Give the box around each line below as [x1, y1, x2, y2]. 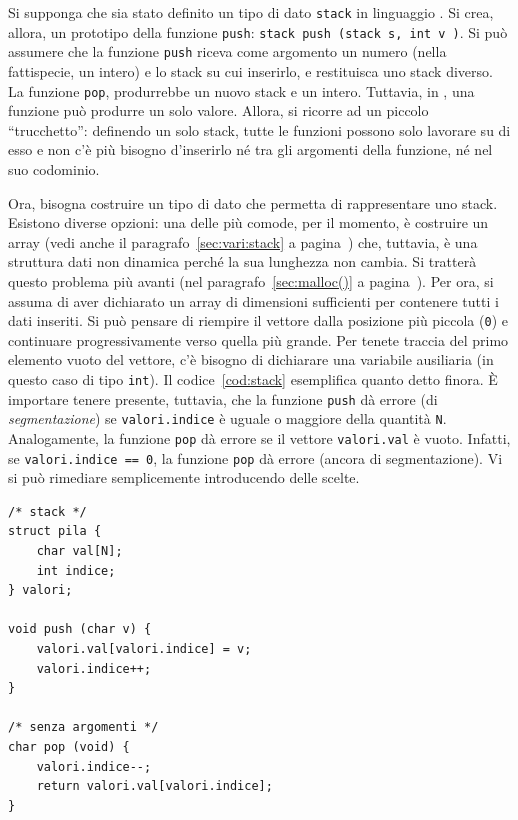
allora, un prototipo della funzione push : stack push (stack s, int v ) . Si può [8, 21, 508, 42]
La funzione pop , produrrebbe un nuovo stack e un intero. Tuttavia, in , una [8, 80, 475, 101]
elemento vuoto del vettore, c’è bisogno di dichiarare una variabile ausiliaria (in [8, 349, 494, 370]
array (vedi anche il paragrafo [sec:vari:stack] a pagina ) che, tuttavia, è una [8, 231, 478, 252]
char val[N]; [36, 544, 123, 559]
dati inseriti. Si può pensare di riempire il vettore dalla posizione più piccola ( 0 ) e [8, 310, 508, 331]
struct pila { [8, 524, 102, 539]
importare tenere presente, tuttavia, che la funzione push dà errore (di [8, 388, 438, 409]
